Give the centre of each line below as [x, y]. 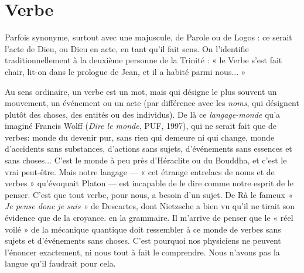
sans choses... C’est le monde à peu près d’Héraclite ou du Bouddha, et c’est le [146, 160]
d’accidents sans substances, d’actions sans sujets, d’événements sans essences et [148, 149]
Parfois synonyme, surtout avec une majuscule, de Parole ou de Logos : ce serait [148, 37]
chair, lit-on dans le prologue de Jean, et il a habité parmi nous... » [125, 71]
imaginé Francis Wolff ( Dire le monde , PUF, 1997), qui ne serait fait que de [141, 126]
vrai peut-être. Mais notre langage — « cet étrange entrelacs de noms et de [140, 171]
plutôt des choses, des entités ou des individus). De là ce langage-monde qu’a [143, 114]
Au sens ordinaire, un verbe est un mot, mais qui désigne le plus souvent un [141, 91]
